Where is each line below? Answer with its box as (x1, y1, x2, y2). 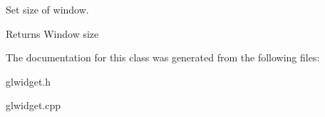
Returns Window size (6, 26, 99, 41)
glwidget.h (6, 73, 51, 88)
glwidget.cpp (6, 98, 61, 113)
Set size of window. (6, 2, 89, 16)
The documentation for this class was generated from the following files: (6, 50, 320, 65)
